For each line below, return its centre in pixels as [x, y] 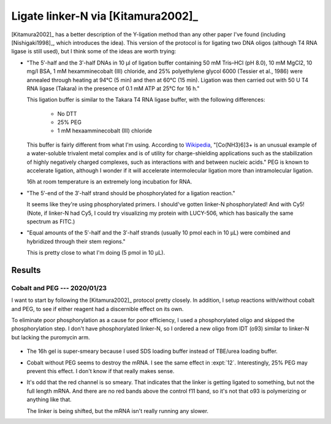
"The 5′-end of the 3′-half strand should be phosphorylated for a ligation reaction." [131, 193]
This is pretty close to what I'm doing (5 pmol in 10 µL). [96, 253]
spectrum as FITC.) [51, 222]
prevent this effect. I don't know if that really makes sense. [101, 371]
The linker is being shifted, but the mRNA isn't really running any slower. [117, 411]
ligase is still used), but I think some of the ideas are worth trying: [94, 52]
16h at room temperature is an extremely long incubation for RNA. [109, 182]
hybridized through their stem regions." [76, 241]
